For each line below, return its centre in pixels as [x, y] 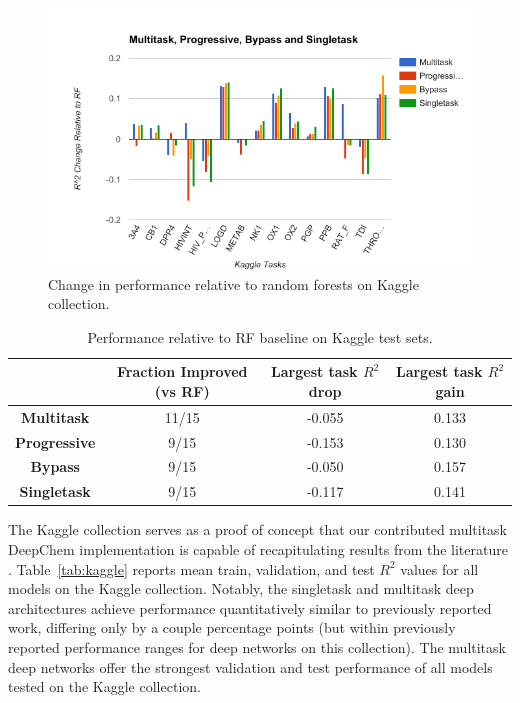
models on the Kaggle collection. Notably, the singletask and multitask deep [241, 588]
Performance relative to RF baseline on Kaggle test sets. [260, 336]
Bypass [55, 466]
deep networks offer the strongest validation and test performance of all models [250, 666]
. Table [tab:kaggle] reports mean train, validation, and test [191, 568]
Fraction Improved [182, 371]
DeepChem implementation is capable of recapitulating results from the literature [258, 548]
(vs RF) [182, 390]
